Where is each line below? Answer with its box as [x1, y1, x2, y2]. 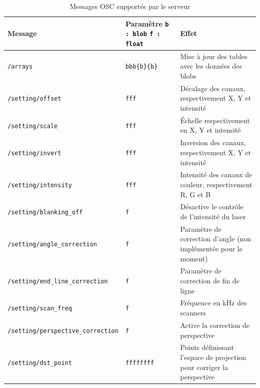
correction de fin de [180, 275, 239, 286]
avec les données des [180, 61, 242, 71]
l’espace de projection [180, 351, 246, 362]
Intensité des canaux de [180, 169, 252, 180]
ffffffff [125, 359, 154, 366]
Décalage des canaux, [180, 83, 245, 93]
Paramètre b [125, 18, 169, 29]
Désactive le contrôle [180, 201, 243, 212]
